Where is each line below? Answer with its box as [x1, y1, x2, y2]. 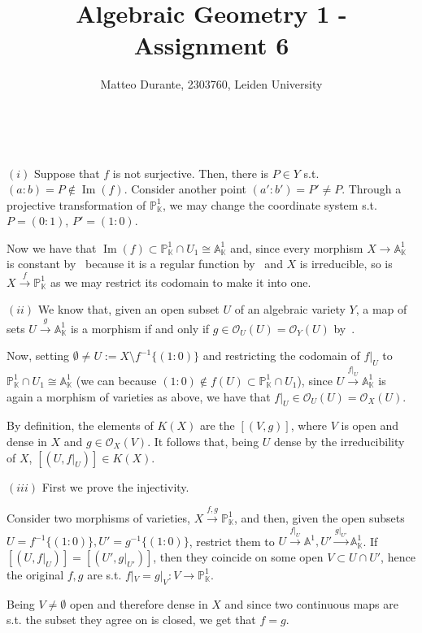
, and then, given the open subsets [233, 509, 405, 526]
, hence [381, 548, 415, 565]
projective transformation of [7, 196, 146, 213]
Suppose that [33, 164, 100, 181]
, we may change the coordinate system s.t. [163, 196, 377, 213]
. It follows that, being [147, 432, 259, 449]
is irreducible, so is [299, 255, 393, 272]
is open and [341, 417, 399, 434]
